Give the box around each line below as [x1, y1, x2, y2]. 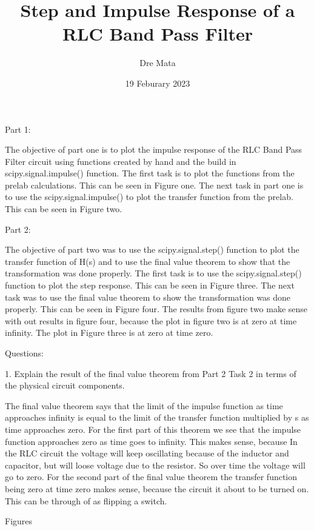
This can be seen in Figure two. [5, 202, 122, 215]
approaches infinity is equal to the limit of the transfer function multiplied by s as [5, 411, 309, 424]
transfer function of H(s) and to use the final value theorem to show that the [5, 255, 290, 267]
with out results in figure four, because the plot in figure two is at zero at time [5, 314, 297, 327]
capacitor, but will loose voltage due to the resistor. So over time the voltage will [5, 458, 306, 471]
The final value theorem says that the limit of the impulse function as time [5, 399, 283, 412]
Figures [5, 515, 33, 527]
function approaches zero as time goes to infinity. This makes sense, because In [5, 435, 298, 447]
